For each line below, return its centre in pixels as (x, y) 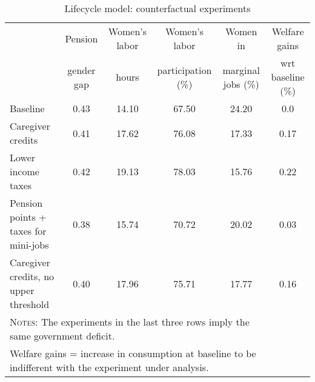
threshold (30, 304)
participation (184, 70)
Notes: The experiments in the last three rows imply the (130, 322)
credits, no (32, 276)
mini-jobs (29, 245)
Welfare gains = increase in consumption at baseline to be (133, 353)
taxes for (28, 231)
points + (28, 217)
